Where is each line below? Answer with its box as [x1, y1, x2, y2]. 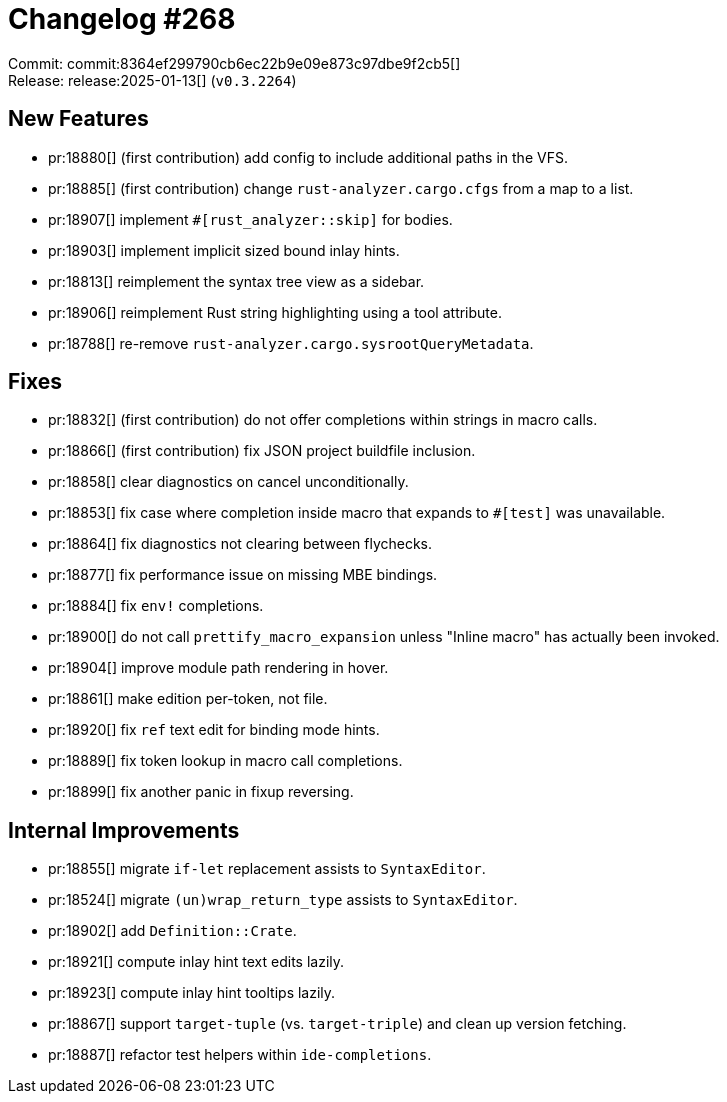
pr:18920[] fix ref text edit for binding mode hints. [48, 721, 380, 739]
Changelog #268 [8, 2, 236, 36]
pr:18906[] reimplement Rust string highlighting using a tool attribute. [48, 303, 502, 321]
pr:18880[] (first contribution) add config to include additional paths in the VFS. [48, 148, 568, 166]
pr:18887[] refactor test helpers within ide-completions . [48, 1046, 432, 1064]
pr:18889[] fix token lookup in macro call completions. [48, 752, 403, 770]
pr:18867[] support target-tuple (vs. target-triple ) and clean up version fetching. [48, 1015, 627, 1033]
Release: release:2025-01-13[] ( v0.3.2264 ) [8, 71, 297, 89]
